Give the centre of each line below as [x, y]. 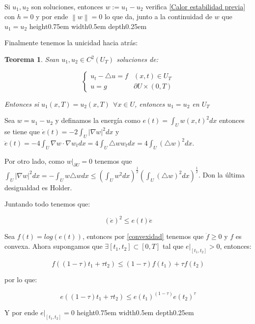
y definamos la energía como [98, 120]
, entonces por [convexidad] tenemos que [143, 236]
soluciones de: [137, 59]
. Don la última [221, 175]
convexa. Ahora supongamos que [54, 246]
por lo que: [21, 279]
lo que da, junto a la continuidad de [158, 16]
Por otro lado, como [34, 161]
